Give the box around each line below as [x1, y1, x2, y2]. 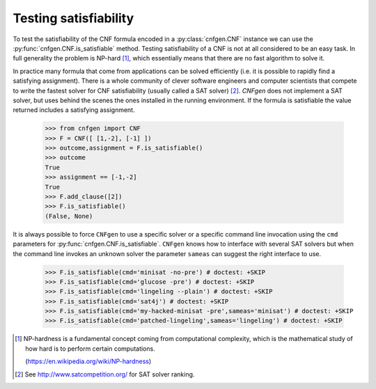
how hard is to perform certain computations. [25, 344, 156, 353]
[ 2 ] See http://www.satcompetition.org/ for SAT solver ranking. [15, 370, 195, 379]
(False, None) [45, 212, 93, 220]
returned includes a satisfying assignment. [13, 106, 135, 114]
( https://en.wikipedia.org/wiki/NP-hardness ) [25, 357, 152, 365]
